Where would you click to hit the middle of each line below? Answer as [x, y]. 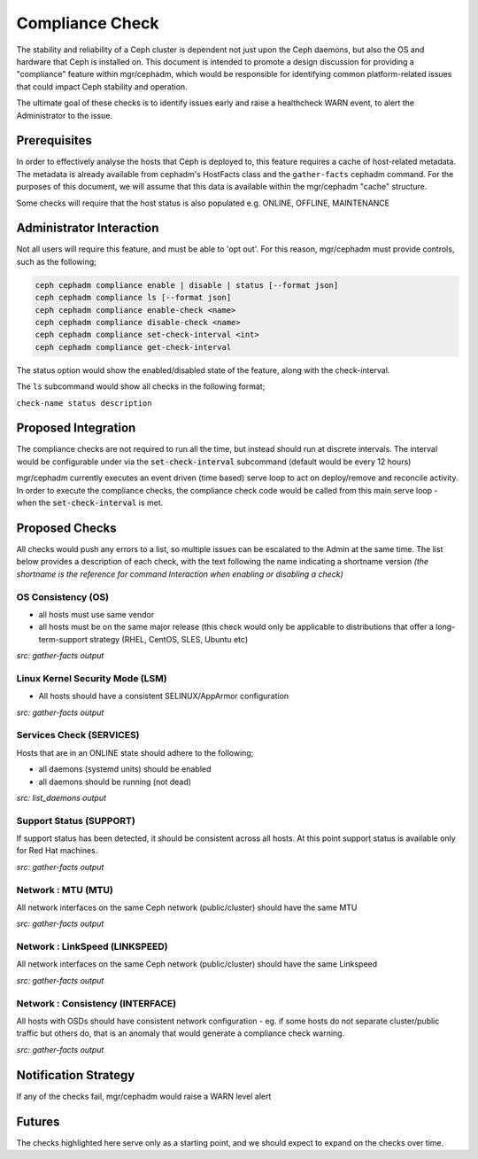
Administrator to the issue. [65, 115]
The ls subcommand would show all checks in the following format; [141, 386]
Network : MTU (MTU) [65, 890]
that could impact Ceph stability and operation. [102, 86]
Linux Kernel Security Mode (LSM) [92, 678]
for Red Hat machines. [57, 851]
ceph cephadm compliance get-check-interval [133, 347]
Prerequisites [54, 140]
